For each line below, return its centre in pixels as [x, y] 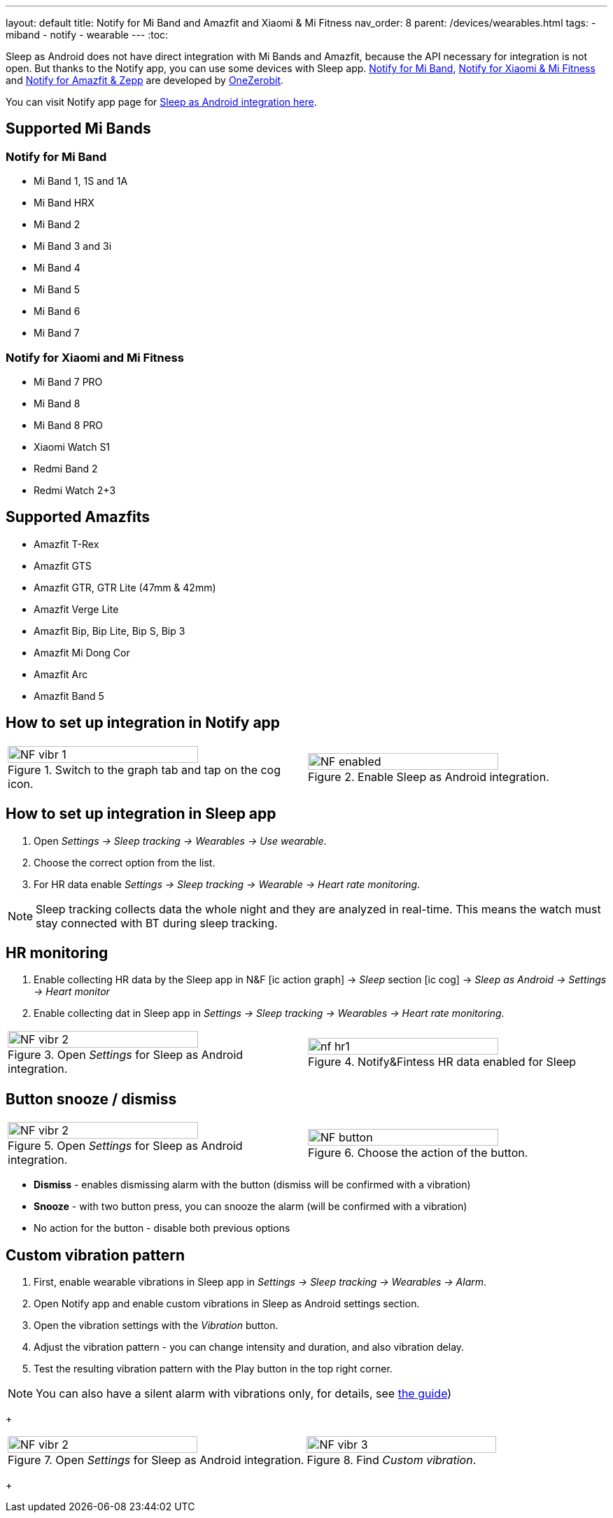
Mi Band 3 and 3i [73, 246]
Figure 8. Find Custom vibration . [392, 1460]
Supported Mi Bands [78, 129]
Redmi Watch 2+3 [75, 490]
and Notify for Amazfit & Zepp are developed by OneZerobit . [145, 80]
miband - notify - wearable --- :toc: [87, 35]
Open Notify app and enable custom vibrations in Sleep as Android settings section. [227, 1304]
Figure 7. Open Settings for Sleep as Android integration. [156, 1460]
